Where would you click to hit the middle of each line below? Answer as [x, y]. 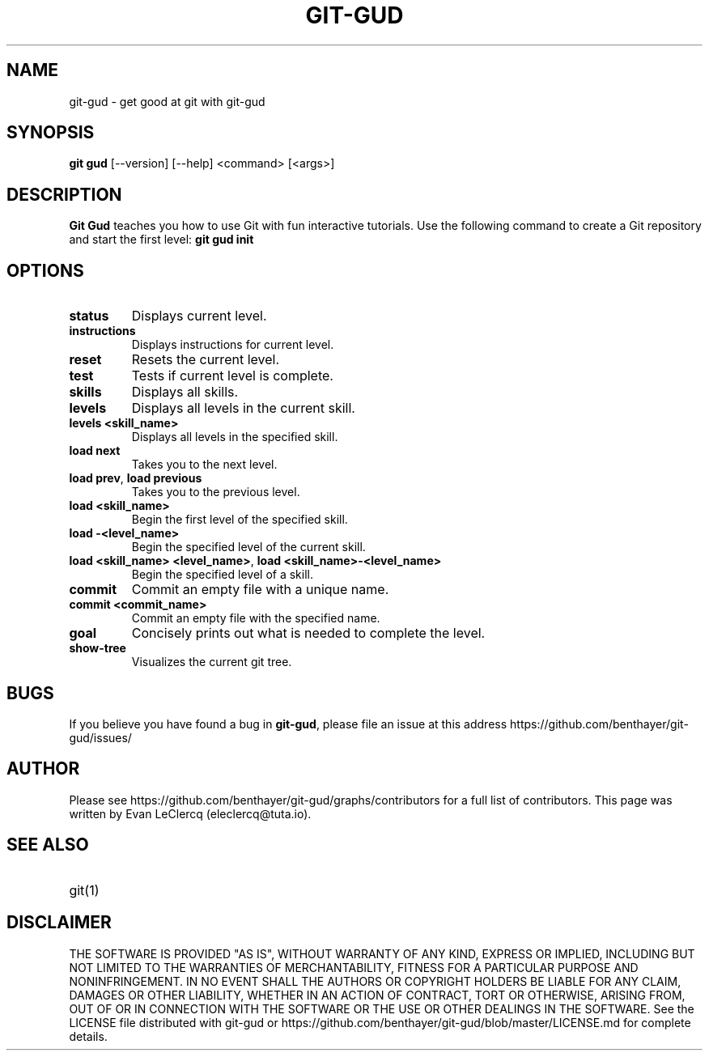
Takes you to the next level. [204, 465]
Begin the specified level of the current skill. [248, 547]
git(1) [84, 890]
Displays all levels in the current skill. [243, 408]
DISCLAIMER [59, 923]
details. [88, 1036]
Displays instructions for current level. [233, 345]
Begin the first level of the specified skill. [240, 520]
